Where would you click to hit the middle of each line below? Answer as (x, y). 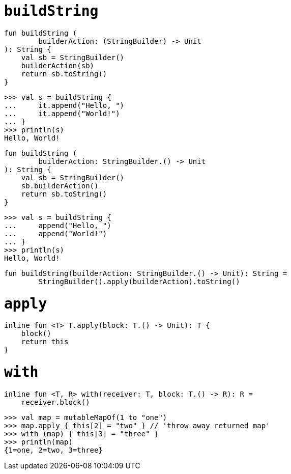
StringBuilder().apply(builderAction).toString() (139, 281)
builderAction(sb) (58, 65)
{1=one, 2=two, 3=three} (53, 450)
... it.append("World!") (62, 113)
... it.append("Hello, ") (64, 105)
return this (45, 342)
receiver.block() (55, 402)
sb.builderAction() (60, 186)
